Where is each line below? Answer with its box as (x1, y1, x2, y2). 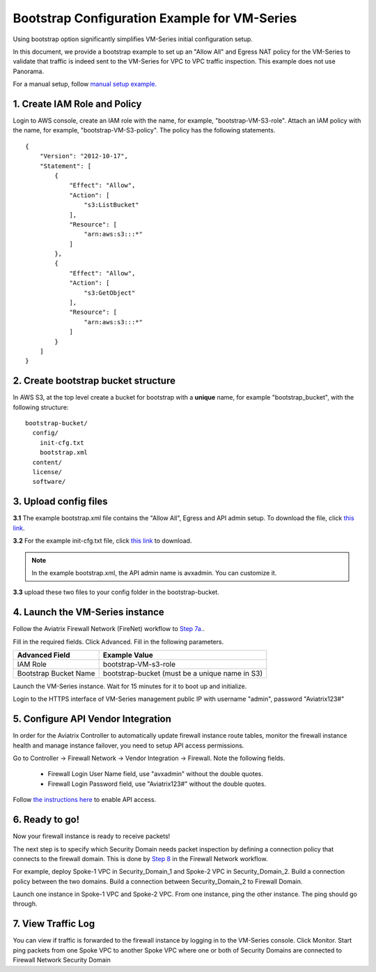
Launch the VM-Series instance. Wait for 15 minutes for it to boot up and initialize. (13, 682, 247, 690)
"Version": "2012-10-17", (39, 152, 129, 160)
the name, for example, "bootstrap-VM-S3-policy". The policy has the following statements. (13, 126, 276, 135)
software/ (32, 478, 66, 486)
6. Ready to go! (13, 814, 80, 826)
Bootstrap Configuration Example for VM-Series (13, 10, 297, 26)
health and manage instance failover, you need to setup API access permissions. (13, 741, 244, 750)
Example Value (102, 650, 153, 660)
